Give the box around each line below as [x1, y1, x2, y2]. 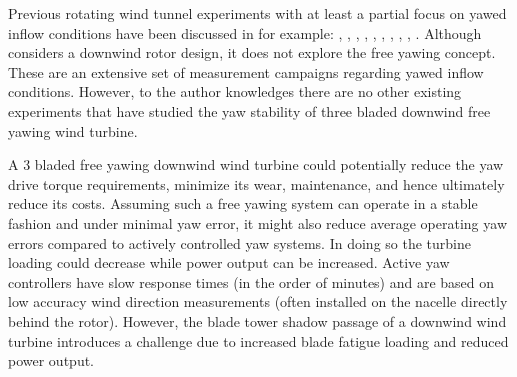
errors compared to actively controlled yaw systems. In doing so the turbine [8, 232, 471, 253]
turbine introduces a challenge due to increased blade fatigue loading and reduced [8, 330, 509, 351]
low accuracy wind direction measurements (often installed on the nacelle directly [8, 291, 508, 312]
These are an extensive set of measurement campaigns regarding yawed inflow [8, 61, 484, 82]
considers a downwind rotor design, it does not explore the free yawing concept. [8, 42, 496, 63]
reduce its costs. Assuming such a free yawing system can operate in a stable [8, 193, 478, 214]
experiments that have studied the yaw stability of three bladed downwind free [8, 100, 491, 121]
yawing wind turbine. [8, 120, 138, 141]
